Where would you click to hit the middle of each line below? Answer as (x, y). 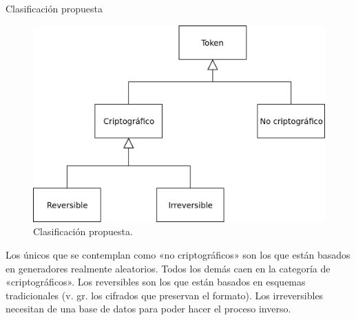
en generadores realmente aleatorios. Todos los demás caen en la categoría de (168, 268)
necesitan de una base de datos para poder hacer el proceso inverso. (148, 309)
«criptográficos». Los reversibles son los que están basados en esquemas (156, 282)
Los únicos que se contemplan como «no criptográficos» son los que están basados (178, 255)
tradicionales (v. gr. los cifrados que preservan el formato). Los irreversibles (165, 295)
